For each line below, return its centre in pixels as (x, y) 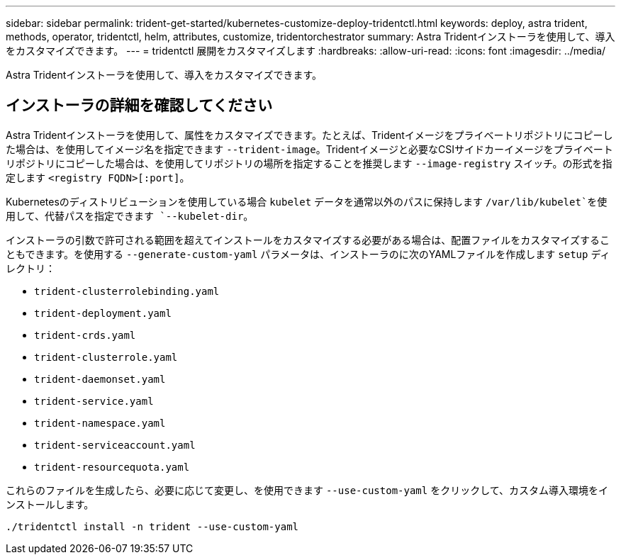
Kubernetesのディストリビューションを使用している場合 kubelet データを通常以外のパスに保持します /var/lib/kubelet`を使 (307, 201)
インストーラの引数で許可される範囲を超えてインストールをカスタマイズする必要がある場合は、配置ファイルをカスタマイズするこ (308, 240)
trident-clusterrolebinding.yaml (127, 291)
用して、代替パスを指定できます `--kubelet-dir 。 (130, 215)
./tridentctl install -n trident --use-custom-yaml (152, 526)
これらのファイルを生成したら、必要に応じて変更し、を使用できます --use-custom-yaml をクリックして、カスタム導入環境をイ (307, 490)
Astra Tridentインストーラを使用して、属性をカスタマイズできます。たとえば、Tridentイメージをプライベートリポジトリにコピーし (309, 135)
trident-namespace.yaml (100, 423)
